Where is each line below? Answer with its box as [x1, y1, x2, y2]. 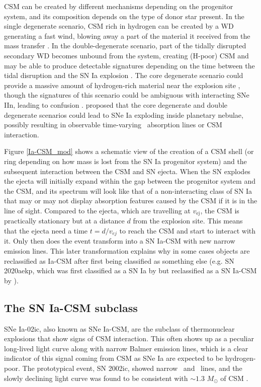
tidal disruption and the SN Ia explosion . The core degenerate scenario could [4, 70, 243, 81]
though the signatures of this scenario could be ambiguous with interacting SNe [4, 90, 249, 100]
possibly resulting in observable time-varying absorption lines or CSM [4, 119, 222, 130]
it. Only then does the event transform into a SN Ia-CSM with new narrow [4, 236, 235, 246]
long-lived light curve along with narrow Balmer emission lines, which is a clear [4, 343, 248, 353]
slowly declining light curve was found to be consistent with [4, 372, 188, 383]
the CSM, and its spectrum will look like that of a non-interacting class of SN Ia [4, 185, 252, 196]
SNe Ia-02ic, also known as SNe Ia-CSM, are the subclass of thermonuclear [4, 323, 235, 334]
